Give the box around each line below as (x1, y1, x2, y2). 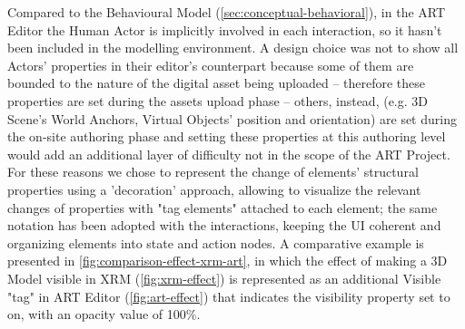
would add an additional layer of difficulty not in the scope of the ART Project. (7, 144, 450, 163)
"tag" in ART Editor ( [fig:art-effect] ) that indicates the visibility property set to (7, 286, 450, 305)
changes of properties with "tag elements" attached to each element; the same (7, 198, 438, 217)
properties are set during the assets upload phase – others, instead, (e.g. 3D (7, 91, 428, 110)
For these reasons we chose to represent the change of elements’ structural (7, 162, 419, 181)
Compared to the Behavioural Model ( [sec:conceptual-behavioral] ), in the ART (7, 3, 446, 21)
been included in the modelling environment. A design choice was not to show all (7, 38, 459, 57)
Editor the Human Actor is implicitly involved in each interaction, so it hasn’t (7, 20, 442, 39)
